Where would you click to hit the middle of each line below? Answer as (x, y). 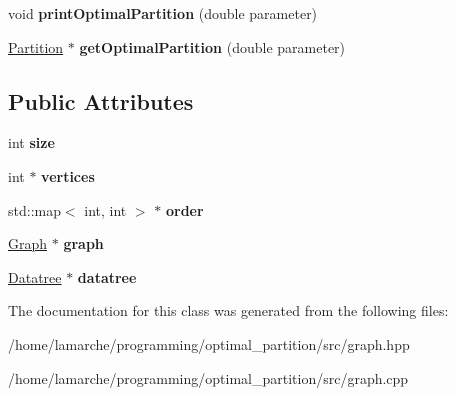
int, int (105, 209)
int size (31, 142)
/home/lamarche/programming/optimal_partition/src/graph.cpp (208, 377)
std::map (34, 209)
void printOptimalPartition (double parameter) (163, 13)
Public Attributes (101, 100)
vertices (68, 175)
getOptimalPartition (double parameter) (212, 46)
